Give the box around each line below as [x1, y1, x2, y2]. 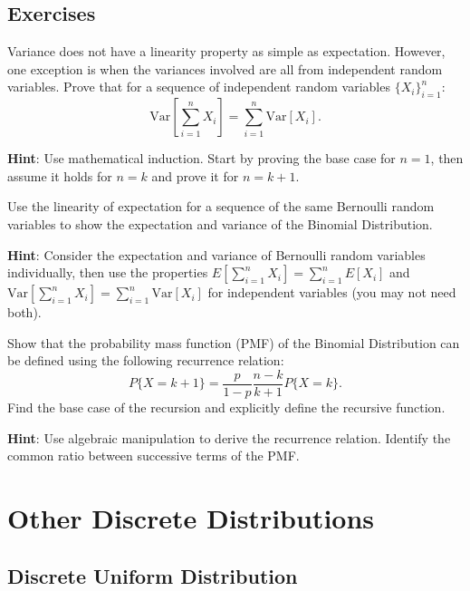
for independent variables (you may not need [207, 283, 456, 302]
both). [7, 303, 42, 322]
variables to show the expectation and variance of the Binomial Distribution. [7, 214, 433, 233]
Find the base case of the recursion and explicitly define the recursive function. [7, 398, 446, 416]
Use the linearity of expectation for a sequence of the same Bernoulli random [7, 197, 435, 216]
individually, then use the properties [7, 263, 208, 282]
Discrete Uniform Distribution [7, 561, 298, 589]
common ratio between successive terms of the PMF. [7, 446, 300, 465]
